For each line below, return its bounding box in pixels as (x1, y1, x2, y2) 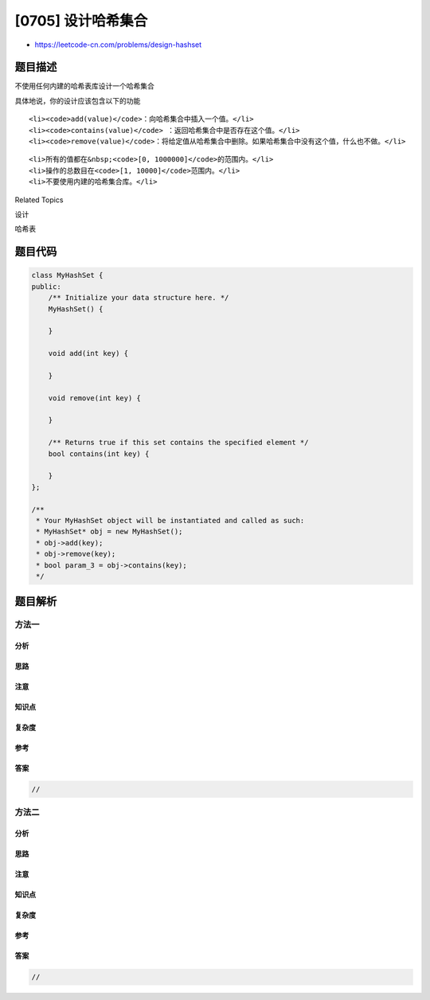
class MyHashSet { (31, 271, 104, 280)
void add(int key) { (48, 349, 129, 358)
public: (31, 282, 61, 291)
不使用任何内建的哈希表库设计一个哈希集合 (14, 81, 154, 91)
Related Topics (14, 195, 64, 205)
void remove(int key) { (48, 393, 141, 402)
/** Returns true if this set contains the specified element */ (48, 438, 309, 447)
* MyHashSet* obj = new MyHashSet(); (36, 527, 183, 537)
